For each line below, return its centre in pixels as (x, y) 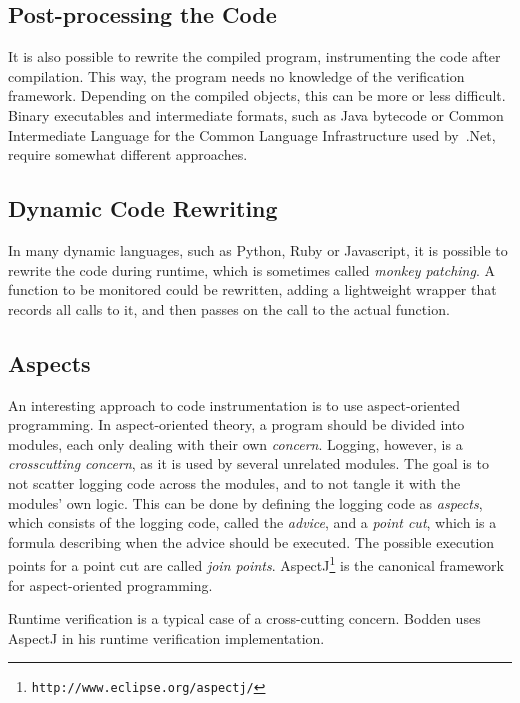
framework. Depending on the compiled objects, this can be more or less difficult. (257, 95)
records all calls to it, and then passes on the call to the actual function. (229, 308)
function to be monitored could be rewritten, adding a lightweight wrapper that (252, 289)
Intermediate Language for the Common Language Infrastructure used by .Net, (252, 134)
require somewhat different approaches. (128, 154)
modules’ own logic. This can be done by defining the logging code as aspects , (245, 502)
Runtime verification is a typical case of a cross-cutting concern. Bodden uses (244, 618)
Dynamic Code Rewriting (143, 208)
